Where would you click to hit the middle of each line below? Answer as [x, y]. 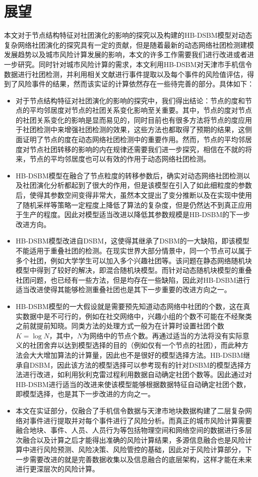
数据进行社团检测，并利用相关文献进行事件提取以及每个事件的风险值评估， [126, 74]
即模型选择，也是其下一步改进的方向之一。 [85, 394]
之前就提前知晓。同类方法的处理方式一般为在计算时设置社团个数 [120, 326]
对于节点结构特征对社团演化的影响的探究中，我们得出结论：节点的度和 [130, 100]
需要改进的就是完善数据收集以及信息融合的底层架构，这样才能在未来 [141, 459]
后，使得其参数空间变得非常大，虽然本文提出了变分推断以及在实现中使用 [134, 195]
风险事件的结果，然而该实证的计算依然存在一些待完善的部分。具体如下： [136, 84]
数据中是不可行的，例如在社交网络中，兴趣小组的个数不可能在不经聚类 [137, 316]
